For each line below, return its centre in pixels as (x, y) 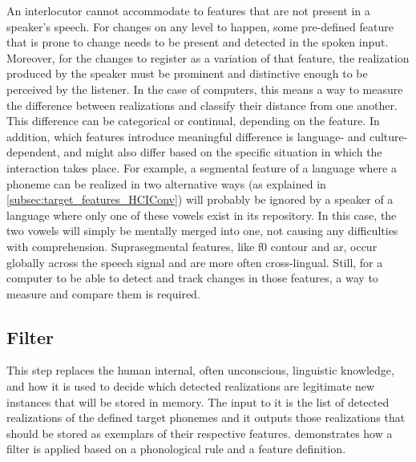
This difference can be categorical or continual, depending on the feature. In (193, 121)
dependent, (33, 152)
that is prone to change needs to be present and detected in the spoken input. (198, 42)
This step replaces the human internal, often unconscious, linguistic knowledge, (200, 370)
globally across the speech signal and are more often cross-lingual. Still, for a (195, 262)
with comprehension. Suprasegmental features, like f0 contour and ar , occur (192, 246)
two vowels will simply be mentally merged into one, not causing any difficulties (202, 231)
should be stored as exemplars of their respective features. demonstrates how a (200, 433)
